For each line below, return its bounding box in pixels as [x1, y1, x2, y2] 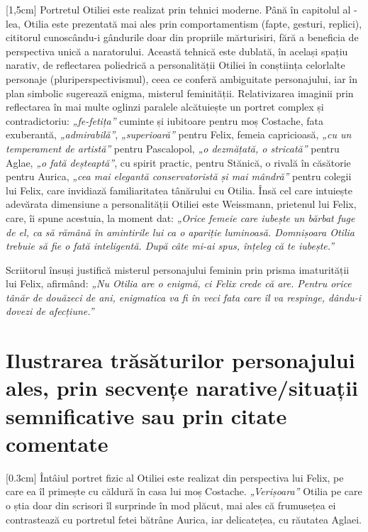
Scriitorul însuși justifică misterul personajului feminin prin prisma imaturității [6, 262, 350, 277]
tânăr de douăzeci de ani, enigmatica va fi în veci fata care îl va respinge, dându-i [6, 289, 362, 304]
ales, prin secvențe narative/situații [6, 373, 359, 402]
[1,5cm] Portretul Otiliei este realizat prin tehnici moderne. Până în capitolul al [6, 2, 351, 16]
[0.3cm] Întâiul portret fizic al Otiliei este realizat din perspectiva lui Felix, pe [6, 470, 344, 484]
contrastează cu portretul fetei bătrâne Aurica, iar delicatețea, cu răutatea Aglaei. [6, 511, 362, 526]
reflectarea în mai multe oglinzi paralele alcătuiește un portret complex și [6, 99, 324, 114]
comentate [6, 428, 108, 458]
